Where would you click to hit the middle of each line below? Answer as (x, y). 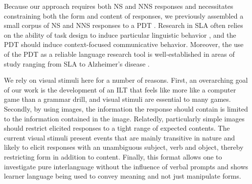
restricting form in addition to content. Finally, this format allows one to (113, 156)
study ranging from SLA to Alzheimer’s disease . (77, 63)
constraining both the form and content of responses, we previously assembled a (124, 15)
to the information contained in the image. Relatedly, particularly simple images (124, 118)
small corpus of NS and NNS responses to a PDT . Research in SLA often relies (124, 25)
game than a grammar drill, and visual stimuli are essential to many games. (117, 99)
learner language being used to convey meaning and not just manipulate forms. (123, 176)
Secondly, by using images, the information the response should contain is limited (126, 108)
